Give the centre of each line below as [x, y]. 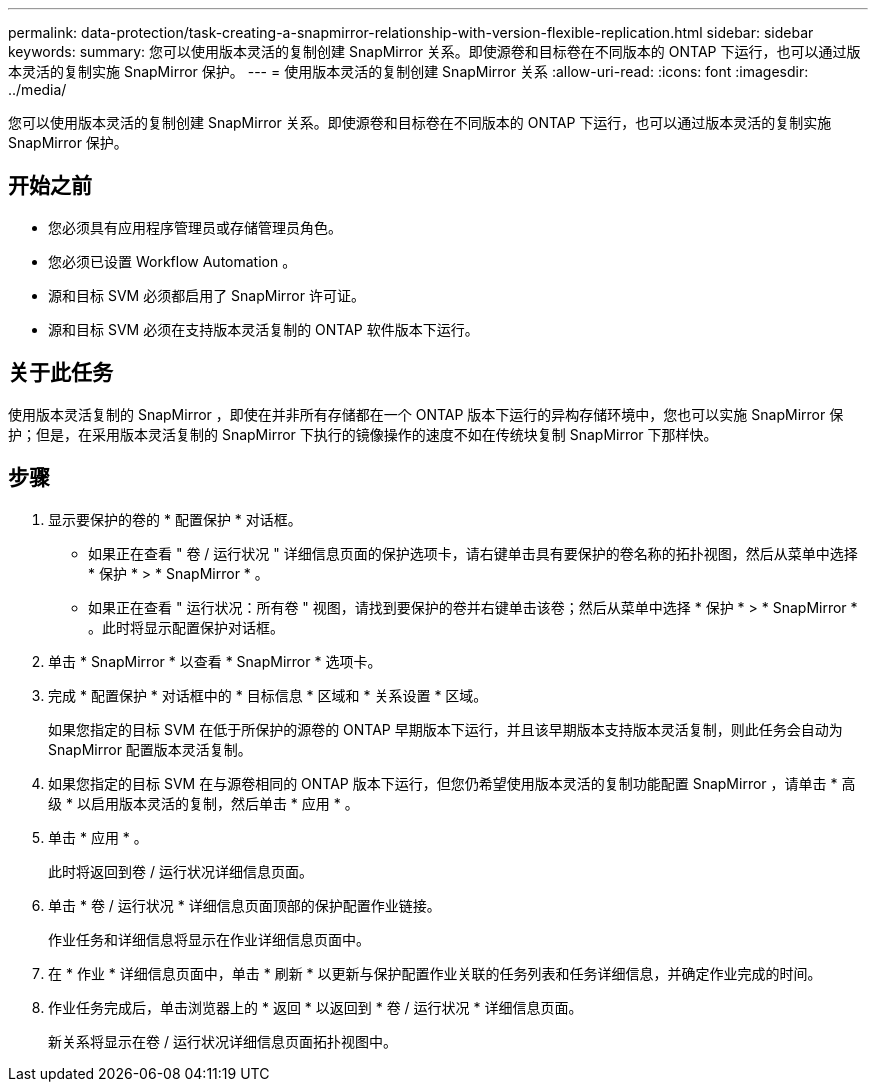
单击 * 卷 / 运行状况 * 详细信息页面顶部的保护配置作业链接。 [244, 905]
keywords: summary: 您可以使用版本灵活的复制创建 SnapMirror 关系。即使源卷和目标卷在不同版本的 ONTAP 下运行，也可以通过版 [434, 51]
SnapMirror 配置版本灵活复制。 [150, 749]
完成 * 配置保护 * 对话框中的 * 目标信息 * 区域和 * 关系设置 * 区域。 [268, 695]
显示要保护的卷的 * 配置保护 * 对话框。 [175, 519]
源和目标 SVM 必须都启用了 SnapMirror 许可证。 [206, 295]
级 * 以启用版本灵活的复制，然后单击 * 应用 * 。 [203, 803]
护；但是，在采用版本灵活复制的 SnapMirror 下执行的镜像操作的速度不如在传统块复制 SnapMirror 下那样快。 [363, 434]
